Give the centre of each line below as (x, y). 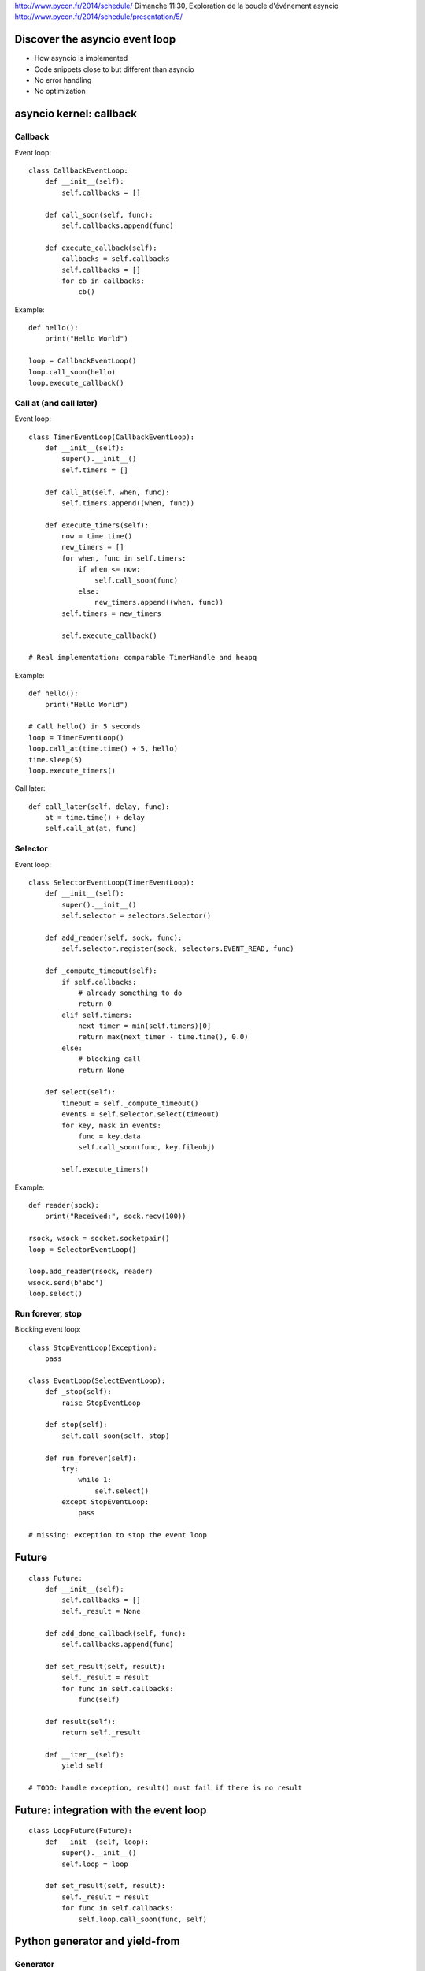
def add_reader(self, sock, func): (113, 937)
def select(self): (80, 1092)
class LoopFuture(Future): (81, 1831)
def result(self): (80, 1721)
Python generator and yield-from (97, 1941)
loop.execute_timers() (72, 770)
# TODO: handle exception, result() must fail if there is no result (166, 1788)
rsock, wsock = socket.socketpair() (99, 1239)
